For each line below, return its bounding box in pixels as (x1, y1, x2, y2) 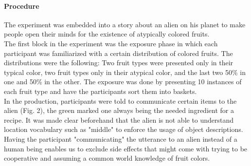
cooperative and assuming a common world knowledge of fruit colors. (4, 153, 210, 163)
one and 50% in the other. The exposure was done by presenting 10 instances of (4, 76, 242, 87)
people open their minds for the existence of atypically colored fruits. (4, 29, 210, 39)
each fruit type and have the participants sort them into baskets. (4, 86, 197, 96)
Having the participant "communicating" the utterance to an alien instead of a (4, 133, 237, 144)
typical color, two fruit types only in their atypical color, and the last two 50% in (4, 67, 246, 77)
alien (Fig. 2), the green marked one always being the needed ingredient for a (4, 105, 234, 115)
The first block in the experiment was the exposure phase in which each (4, 38, 218, 48)
